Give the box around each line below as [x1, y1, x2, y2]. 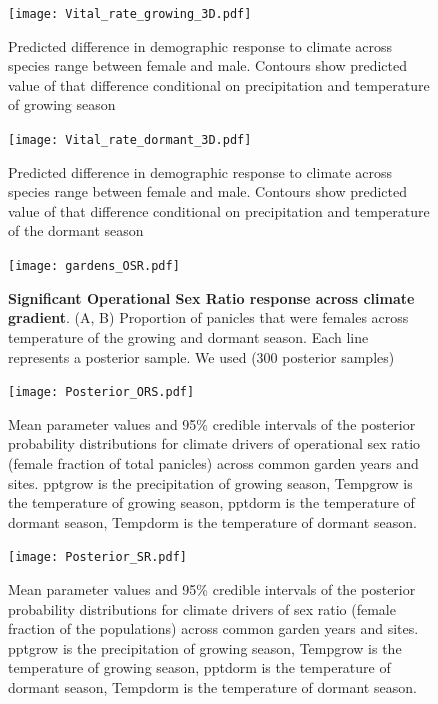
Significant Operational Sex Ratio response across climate [8, 287, 415, 308]
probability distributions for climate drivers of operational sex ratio [8, 433, 421, 454]
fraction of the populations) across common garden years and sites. [8, 618, 419, 639]
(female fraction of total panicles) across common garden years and [8, 452, 419, 473]
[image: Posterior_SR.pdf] [8, 550, 187, 565]
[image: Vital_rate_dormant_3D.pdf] [8, 133, 252, 148]
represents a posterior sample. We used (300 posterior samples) [8, 346, 395, 367]
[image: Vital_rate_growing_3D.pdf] [8, 7, 252, 21]
